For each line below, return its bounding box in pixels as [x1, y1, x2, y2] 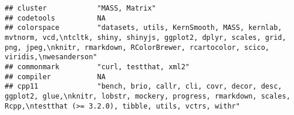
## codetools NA [5, 13, 106, 22]
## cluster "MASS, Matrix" [5, 4, 156, 12]
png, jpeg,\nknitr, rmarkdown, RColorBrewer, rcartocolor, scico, [5, 43, 270, 52]
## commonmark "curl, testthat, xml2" [5, 62, 190, 71]
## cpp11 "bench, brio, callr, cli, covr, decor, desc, [5, 82, 282, 91]
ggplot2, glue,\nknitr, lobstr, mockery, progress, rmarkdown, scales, [5, 92, 290, 100]
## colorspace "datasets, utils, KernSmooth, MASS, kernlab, [5, 23, 282, 32]
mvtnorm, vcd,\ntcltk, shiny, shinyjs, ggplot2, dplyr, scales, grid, [5, 33, 286, 42]
